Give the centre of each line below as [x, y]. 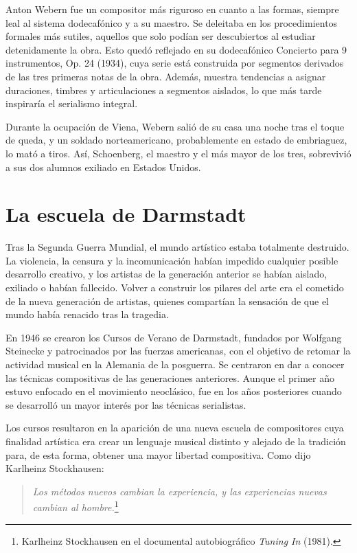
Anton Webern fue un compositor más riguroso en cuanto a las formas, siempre [172, 9]
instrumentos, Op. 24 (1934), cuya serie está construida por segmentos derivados [175, 63]
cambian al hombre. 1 [76, 506]
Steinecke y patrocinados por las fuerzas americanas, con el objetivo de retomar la [178, 351]
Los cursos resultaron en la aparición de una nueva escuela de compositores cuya [175, 428]
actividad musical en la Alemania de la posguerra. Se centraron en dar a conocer [175, 364]
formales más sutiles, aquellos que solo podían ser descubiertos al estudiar [161, 36]
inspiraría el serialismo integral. [72, 103]
